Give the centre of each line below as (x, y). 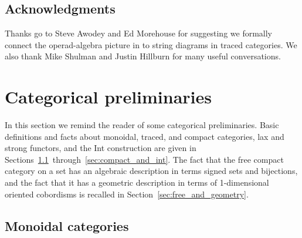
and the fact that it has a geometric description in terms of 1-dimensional (137, 182)
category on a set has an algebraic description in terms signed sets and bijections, (151, 171)
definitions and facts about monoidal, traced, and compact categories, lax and (145, 136)
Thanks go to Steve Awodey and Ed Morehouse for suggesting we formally (139, 33)
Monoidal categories (67, 225)
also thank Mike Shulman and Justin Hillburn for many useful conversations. (143, 56)
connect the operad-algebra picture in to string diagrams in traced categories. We (151, 44)
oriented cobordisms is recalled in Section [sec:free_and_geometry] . (127, 194)
